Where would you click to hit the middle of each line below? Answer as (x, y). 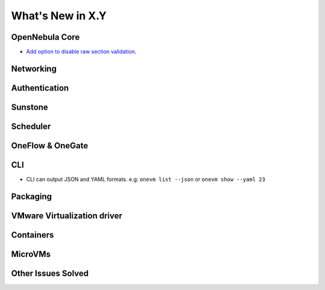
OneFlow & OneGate (50, 146)
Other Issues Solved (50, 273)
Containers (32, 235)
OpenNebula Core (45, 37)
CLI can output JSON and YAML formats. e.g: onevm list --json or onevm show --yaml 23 (146, 179)
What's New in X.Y (59, 16)
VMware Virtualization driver (67, 216)
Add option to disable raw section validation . (81, 52)
